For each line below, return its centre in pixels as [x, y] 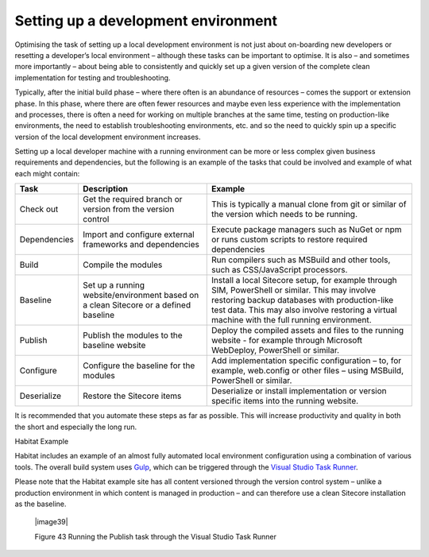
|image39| [51, 522]
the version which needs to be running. [284, 215]
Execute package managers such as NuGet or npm [307, 230]
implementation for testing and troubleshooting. [93, 77]
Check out [39, 209]
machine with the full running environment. [292, 320]
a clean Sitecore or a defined [137, 305]
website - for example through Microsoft [287, 340]
